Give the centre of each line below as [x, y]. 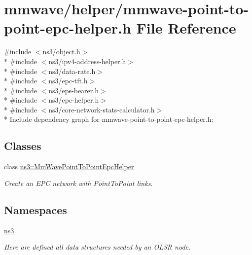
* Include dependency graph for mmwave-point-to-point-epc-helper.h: [109, 119]
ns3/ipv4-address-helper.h [87, 61]
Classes [23, 146]
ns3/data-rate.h [72, 71]
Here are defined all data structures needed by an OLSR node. [97, 247]
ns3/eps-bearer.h [73, 90]
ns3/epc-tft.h [68, 81]
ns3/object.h [61, 52]
